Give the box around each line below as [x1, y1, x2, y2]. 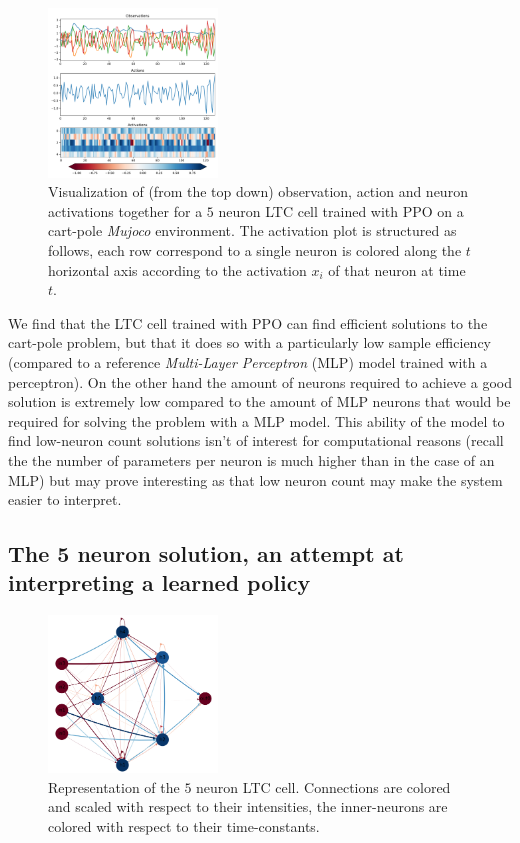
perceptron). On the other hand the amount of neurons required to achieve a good [8, 371, 512, 392]
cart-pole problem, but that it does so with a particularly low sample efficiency [8, 332, 491, 353]
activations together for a [48, 200, 203, 221]
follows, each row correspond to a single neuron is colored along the [48, 239, 462, 260]
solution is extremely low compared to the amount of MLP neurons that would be [8, 391, 511, 412]
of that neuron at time [328, 259, 466, 280]
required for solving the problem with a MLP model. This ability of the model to [8, 410, 505, 431]
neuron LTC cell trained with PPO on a [218, 200, 464, 221]
